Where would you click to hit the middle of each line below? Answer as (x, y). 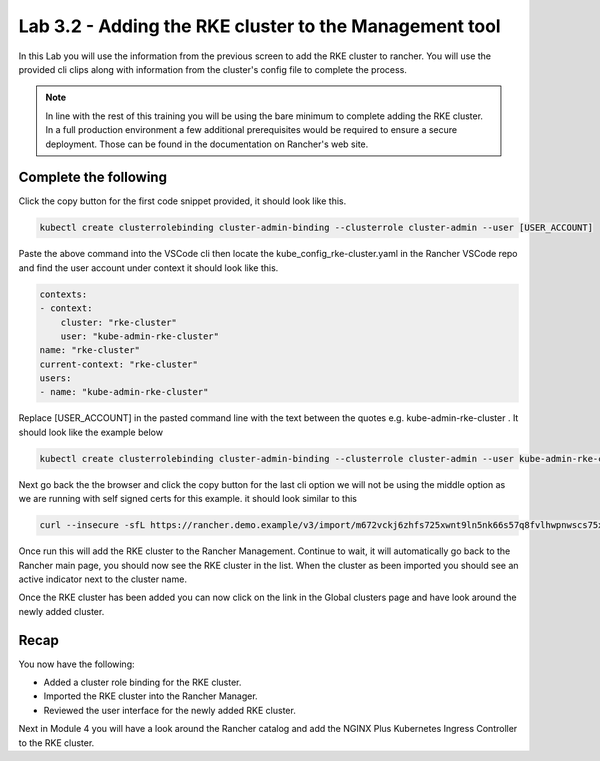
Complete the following (92, 177)
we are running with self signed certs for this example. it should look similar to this (187, 499)
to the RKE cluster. (56, 742)
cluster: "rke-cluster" (118, 322)
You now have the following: (76, 664)
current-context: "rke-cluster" (119, 364)
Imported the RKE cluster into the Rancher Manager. (151, 696)
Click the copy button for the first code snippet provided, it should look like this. (182, 201)
